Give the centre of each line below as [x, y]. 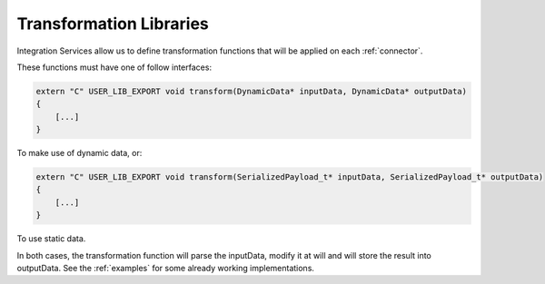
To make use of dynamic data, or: [79, 153]
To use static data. [51, 239]
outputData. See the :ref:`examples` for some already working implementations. [166, 268]
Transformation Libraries [113, 24]
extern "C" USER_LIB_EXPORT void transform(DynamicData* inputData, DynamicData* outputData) [252, 91]
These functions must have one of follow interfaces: [114, 67]
